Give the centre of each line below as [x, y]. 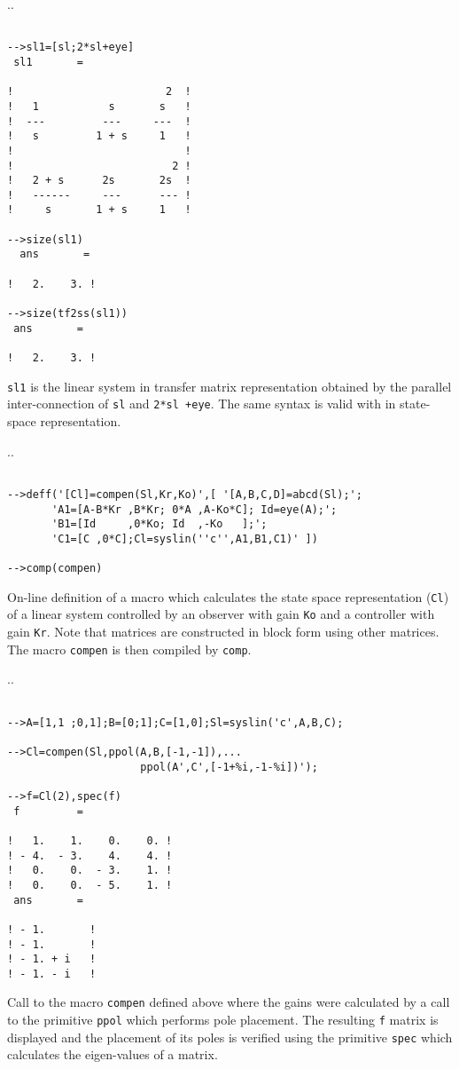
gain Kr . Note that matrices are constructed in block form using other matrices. [223, 632]
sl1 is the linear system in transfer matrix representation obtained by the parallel [229, 386]
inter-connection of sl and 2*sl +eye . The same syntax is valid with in [202, 404]
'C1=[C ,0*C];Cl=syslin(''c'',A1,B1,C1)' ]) [185, 538]
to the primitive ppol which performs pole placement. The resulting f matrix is [223, 1020]
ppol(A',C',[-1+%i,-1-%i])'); [229, 767]
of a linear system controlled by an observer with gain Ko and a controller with [221, 614]
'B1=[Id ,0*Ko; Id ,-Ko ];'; [159, 524]
